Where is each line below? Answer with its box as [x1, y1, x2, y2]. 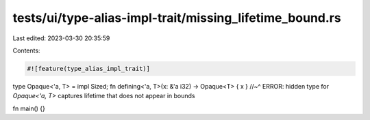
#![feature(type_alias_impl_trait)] [27, 65, 151, 72]
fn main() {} [12, 104, 46, 112]
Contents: [12, 46, 40, 55]
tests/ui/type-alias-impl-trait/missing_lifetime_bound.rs [12, 10, 342, 25]
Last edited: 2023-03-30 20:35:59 [12, 34, 110, 42]
